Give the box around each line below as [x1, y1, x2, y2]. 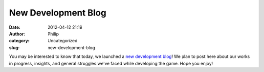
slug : [9, 44, 20, 51]
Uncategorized [47, 38, 78, 44]
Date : [9, 24, 21, 30]
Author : [9, 31, 25, 36]
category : [9, 38, 30, 44]
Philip [47, 31, 59, 36]
